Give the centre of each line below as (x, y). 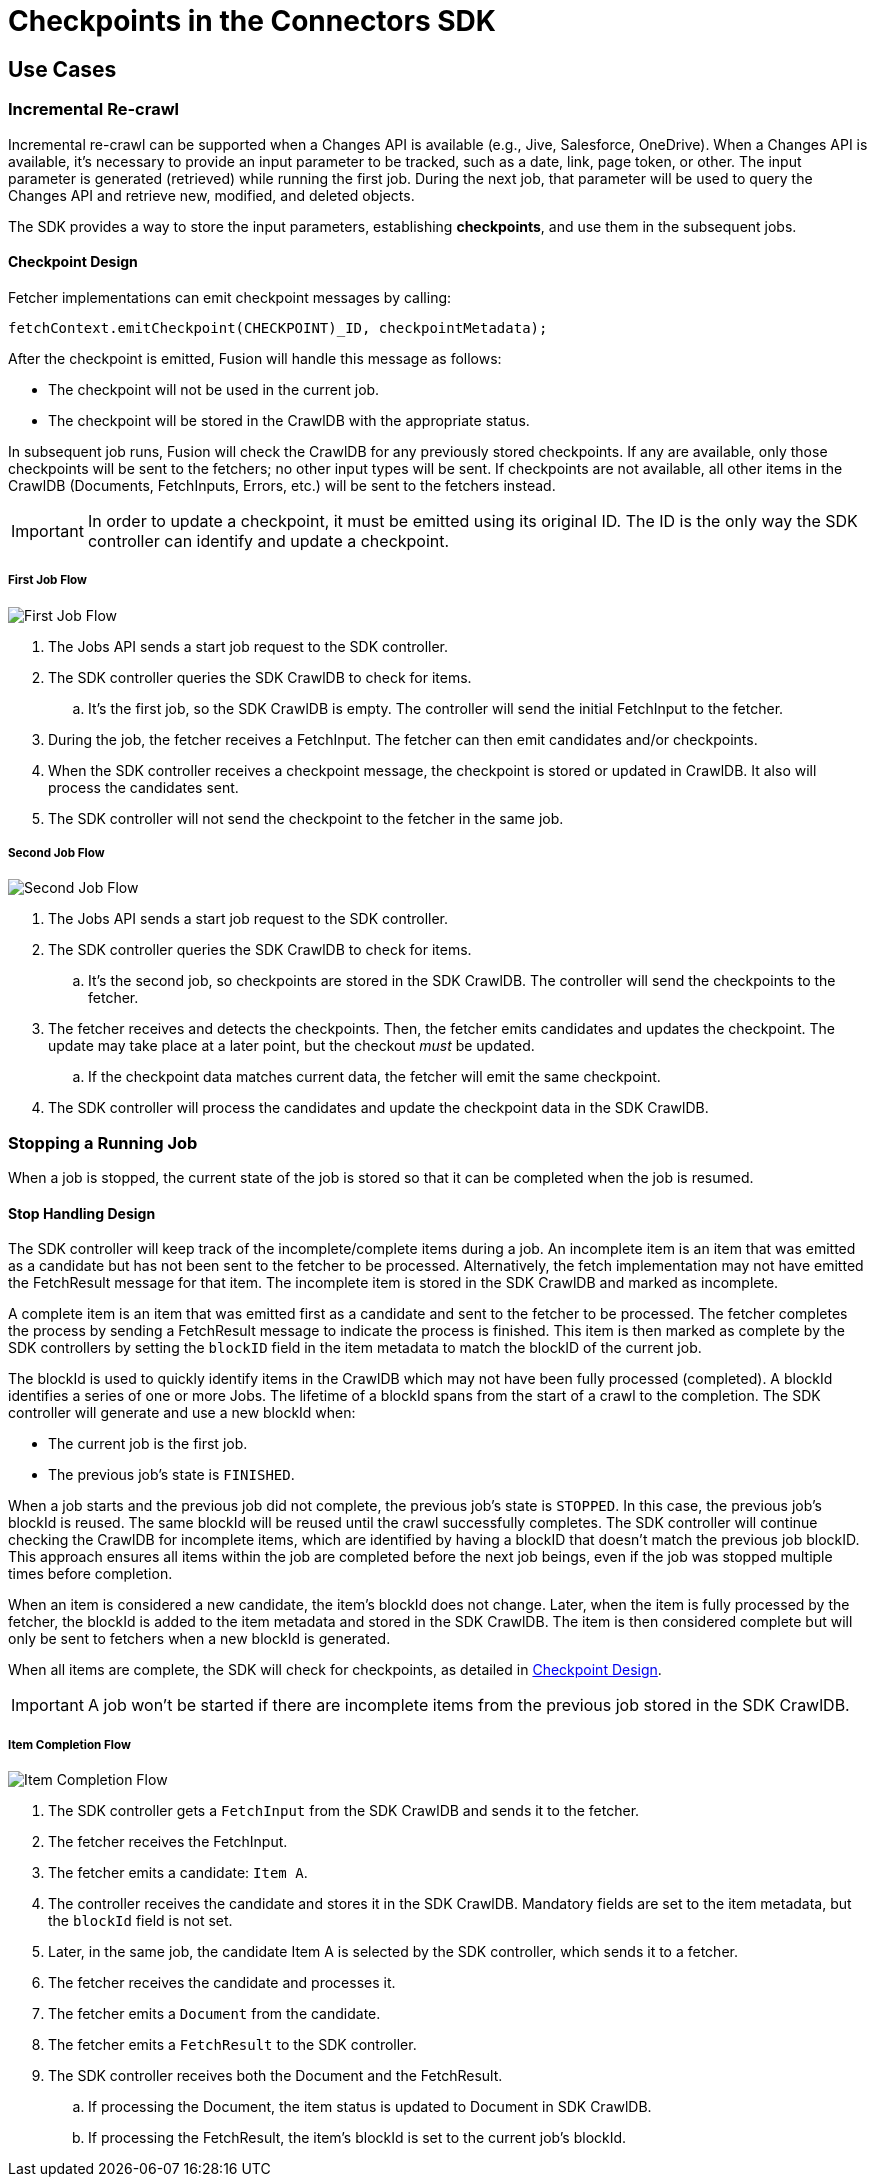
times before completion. (90, 1574)
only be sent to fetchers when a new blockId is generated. (199, 1639)
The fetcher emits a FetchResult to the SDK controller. (232, 2045)
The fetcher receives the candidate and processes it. (222, 1983)
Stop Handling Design (82, 1213)
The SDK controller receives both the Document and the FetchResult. (275, 2076)
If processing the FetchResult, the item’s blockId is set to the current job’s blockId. (357, 2138)
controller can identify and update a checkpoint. (268, 540)
